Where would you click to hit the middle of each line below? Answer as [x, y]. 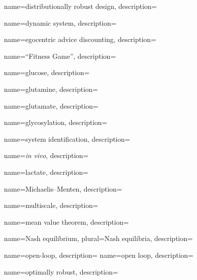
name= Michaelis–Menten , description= [63, 188]
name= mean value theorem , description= [66, 221]
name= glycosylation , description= [56, 122]
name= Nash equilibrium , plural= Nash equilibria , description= [98, 238]
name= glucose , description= [47, 72]
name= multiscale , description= [51, 205]
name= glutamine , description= [51, 89]
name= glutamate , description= [51, 105]
